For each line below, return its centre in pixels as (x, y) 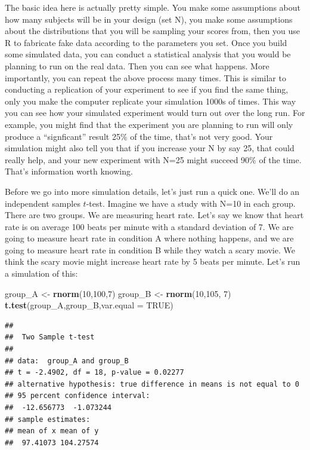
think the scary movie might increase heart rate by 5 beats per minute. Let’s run (153, 261)
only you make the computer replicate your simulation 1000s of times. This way (151, 101)
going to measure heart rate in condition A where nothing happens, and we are (149, 238)
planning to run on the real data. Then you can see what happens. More (137, 65)
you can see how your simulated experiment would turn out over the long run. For (155, 113)
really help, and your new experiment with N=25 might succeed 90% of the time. (153, 159)
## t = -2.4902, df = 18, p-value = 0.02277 (94, 373)
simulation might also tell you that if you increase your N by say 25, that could (150, 148)
